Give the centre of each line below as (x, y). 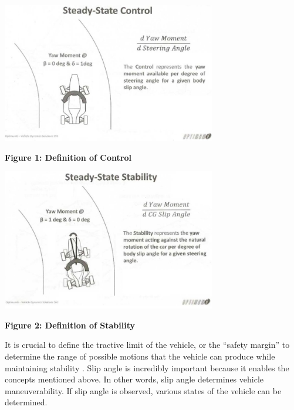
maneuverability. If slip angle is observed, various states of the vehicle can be (143, 390)
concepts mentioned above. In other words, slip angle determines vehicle (134, 379)
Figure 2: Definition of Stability (70, 325)
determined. (26, 402)
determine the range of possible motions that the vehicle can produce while (140, 356)
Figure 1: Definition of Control (68, 157)
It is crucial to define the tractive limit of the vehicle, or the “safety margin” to (147, 345)
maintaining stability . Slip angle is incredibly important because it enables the (147, 367)
